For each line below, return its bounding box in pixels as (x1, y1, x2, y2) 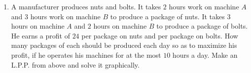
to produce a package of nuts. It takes (110, 11, 225, 21)
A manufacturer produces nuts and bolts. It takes (11, 1, 161, 11)
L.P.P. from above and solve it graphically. (11, 59, 140, 70)
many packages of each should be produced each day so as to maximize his (11, 40, 237, 50)
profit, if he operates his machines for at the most (11, 49, 161, 60)
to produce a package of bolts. (156, 21, 248, 31)
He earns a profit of (11, 30, 70, 40)
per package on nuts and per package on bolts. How (81, 30, 238, 40)
